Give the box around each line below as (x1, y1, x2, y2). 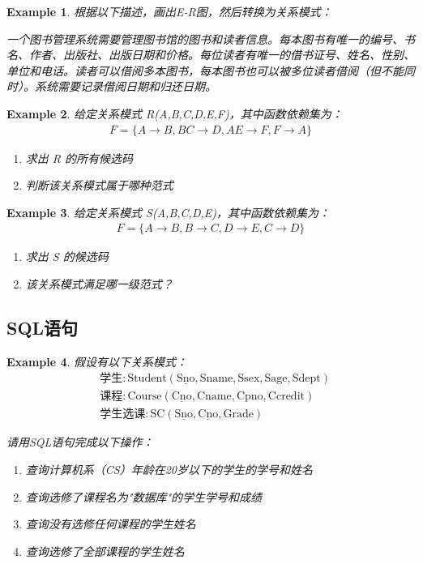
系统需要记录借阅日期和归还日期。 (34, 78, 216, 95)
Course (127, 391, 162, 403)
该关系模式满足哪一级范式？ (25, 276, 173, 292)
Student (127, 373, 167, 385)
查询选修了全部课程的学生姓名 (25, 542, 185, 559)
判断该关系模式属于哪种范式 (25, 177, 173, 194)
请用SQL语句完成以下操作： (6, 434, 154, 451)
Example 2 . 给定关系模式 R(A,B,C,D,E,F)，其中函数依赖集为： (6, 105, 343, 122)
